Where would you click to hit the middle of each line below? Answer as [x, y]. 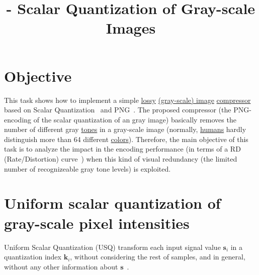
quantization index [33, 257]
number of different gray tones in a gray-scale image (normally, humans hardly [125, 129]
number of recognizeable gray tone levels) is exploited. [88, 168]
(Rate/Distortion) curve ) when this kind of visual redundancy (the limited [121, 159]
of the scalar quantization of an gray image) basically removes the [135, 119]
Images [131, 28]
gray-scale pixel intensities [97, 223]
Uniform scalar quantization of [112, 203]
